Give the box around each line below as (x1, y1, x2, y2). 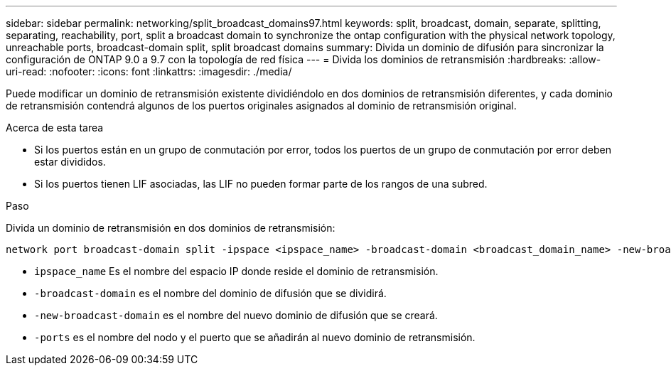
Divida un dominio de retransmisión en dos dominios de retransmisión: (6, 222, 335, 234)
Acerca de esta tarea (6, 122, 104, 134)
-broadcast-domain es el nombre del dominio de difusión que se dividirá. (34, 287, 387, 299)
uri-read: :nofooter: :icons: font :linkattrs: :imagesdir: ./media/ (6, 65, 292, 77)
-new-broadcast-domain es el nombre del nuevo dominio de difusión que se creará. (34, 309, 438, 321)
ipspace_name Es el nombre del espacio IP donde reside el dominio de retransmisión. (34, 265, 439, 277)
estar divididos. (34, 156, 106, 168)
